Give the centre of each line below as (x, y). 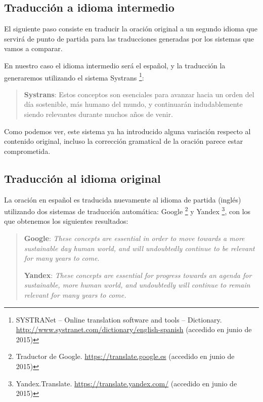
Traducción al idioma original (82, 178)
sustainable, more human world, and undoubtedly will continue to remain (137, 285)
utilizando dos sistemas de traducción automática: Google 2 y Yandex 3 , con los (127, 210)
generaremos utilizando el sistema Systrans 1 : (74, 76)
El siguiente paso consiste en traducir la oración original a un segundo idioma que (131, 29)
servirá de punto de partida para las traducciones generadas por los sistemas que (129, 38)
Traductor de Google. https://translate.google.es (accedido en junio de (125, 356)
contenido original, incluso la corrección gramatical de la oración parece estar (124, 141)
